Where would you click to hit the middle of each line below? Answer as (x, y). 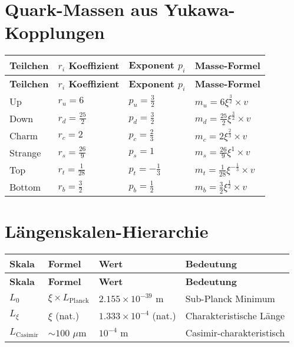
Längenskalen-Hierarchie (107, 230)
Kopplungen (55, 32)
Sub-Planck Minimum (230, 298)
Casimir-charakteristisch (235, 332)
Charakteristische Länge (235, 315)
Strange (25, 152)
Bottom (25, 186)
